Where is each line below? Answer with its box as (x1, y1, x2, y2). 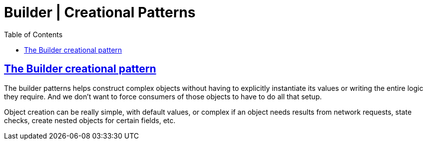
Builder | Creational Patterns (4, 4, 196, 21)
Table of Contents (4, 30, 63, 39)
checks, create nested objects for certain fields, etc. (4, 116, 176, 125)
